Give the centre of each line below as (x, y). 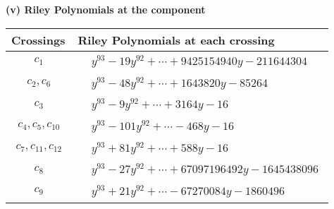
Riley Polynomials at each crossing (176, 40)
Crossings (38, 40)
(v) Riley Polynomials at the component (106, 9)
